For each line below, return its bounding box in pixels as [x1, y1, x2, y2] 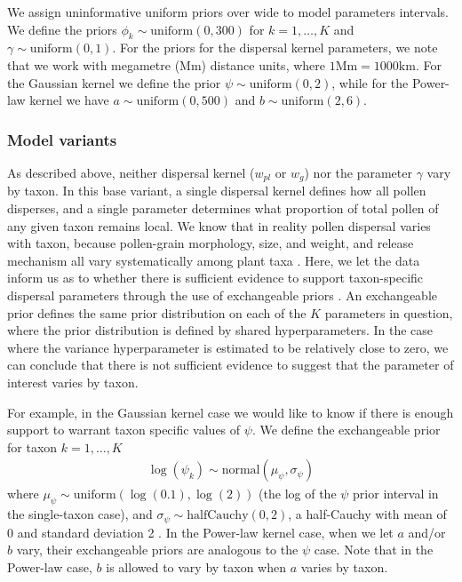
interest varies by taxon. [7, 372, 139, 391]
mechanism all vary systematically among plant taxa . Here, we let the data [7, 251, 420, 269]
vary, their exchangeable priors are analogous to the [16, 540, 299, 559]
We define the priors [7, 20, 117, 38]
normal [221, 464, 260, 477]
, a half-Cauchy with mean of [288, 505, 447, 523]
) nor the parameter [304, 163, 412, 181]
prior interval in [353, 484, 439, 503]
